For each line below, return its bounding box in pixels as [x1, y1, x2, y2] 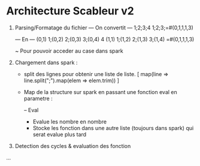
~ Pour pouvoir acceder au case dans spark [14, 47, 124, 55]
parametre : [23, 95, 53, 102]
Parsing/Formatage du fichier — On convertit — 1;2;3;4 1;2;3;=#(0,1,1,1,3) [14, 24, 193, 31]
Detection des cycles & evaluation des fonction [14, 142, 131, 149]
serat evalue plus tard [32, 131, 87, 138]
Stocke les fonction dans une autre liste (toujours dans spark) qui [32, 124, 194, 131]
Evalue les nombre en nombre [32, 118, 107, 125]
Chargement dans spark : [14, 59, 78, 66]
